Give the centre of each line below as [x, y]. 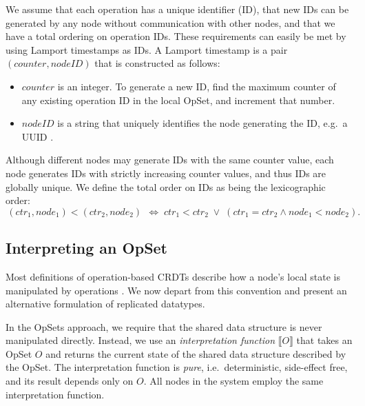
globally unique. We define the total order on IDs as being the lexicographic [166, 186]
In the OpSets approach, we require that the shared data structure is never [164, 326]
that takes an [324, 340]
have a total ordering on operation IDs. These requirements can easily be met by [176, 36]
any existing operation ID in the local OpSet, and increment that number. [178, 100]
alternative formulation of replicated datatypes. [105, 304]
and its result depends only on [70, 381]
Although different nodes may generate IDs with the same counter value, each [170, 160]
